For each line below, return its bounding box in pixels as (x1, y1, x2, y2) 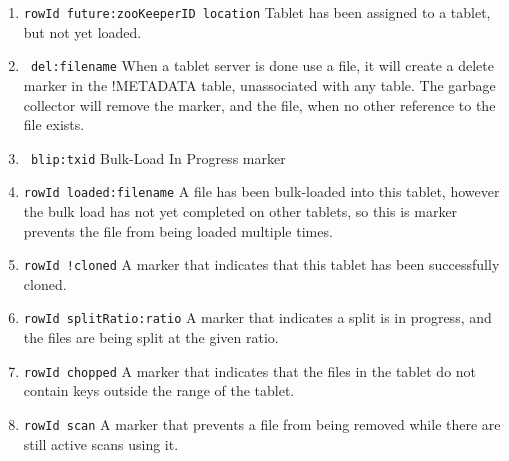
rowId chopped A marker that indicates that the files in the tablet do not (23, 360, 477, 381)
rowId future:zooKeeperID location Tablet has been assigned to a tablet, (23, 2, 491, 22)
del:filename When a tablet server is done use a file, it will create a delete (30, 55, 494, 76)
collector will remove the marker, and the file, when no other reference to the (23, 94, 496, 115)
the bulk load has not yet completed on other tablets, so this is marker (23, 201, 458, 221)
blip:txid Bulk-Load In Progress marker (30, 147, 286, 168)
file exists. (23, 114, 85, 135)
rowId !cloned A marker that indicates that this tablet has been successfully (23, 254, 500, 275)
